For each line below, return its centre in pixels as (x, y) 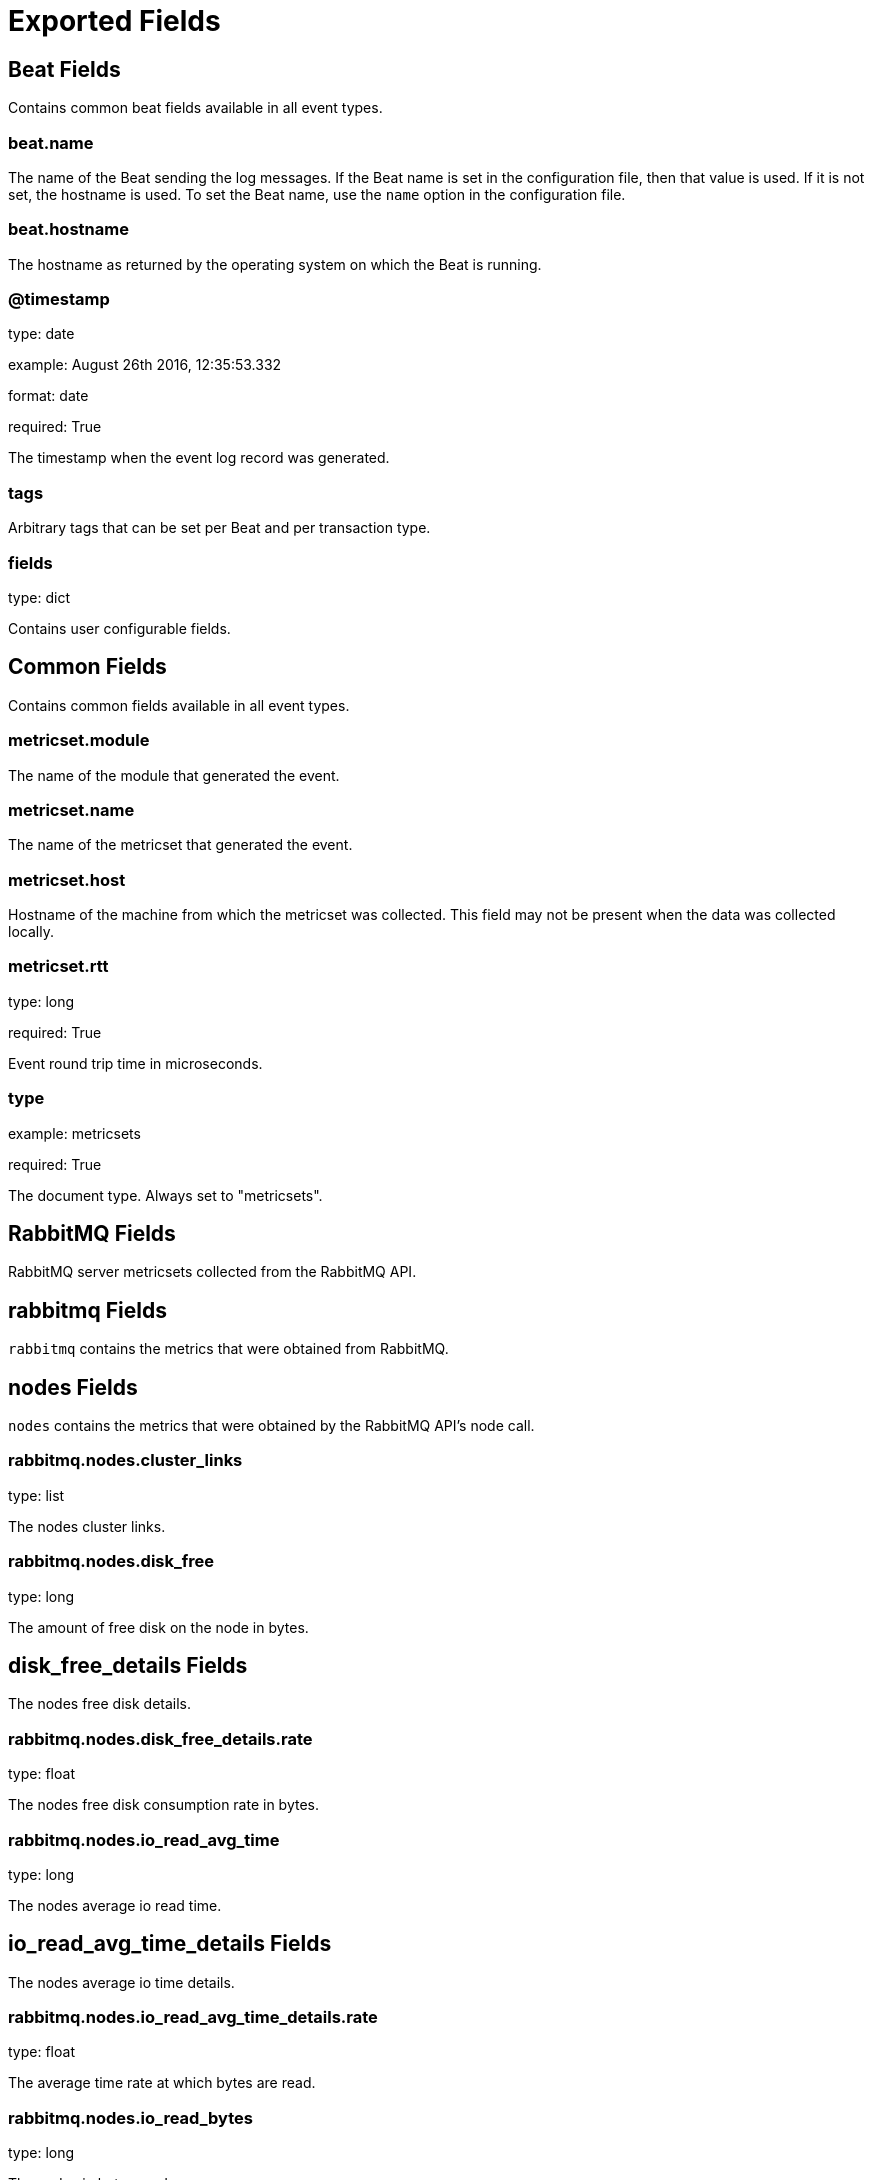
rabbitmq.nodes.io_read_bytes (130, 2117)
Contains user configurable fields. (119, 628)
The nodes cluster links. (87, 1526)
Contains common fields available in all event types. (179, 705)
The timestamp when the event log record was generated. (199, 458)
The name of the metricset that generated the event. (180, 845)
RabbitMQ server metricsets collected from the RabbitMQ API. (212, 1272)
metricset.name (71, 809)
